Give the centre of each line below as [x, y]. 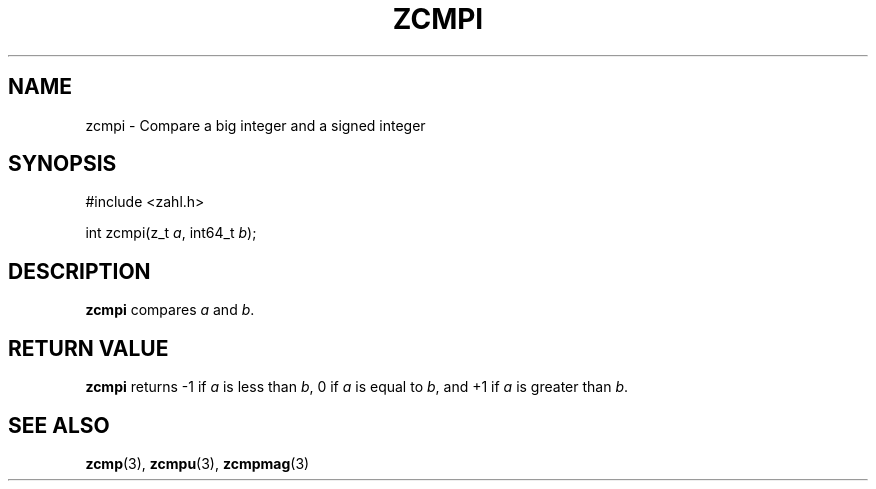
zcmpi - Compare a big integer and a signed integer [255, 125]
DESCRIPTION [79, 271]
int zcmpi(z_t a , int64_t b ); [171, 233]
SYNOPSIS [62, 164]
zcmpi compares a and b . [170, 310]
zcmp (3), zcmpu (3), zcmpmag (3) [197, 463]
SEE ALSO [59, 425]
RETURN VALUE [88, 348]
